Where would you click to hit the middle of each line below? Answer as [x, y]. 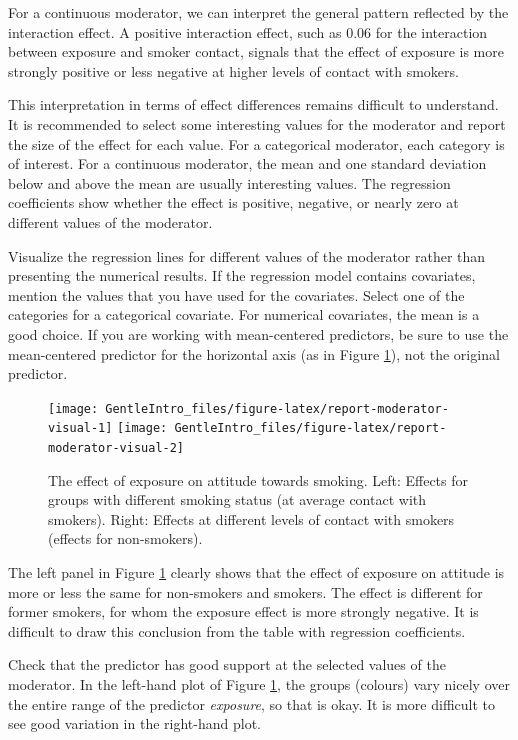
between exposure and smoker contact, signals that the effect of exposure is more [256, 51]
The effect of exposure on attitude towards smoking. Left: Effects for [258, 479]
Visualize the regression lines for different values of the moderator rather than [247, 255]
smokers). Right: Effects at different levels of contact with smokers [251, 518]
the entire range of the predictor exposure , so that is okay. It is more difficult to [251, 703]
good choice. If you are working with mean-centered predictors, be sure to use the [258, 333]
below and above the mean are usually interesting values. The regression [229, 182]
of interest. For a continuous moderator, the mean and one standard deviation [247, 163]
